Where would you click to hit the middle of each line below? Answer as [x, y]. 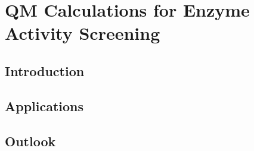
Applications [44, 106]
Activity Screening [83, 33]
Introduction [45, 70]
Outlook [30, 141]
